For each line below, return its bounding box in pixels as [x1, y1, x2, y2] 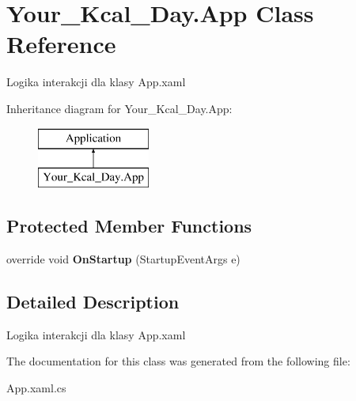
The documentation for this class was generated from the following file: [6, 353, 350, 369]
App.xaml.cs [6, 379, 66, 395]
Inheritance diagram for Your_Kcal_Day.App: [6, 100, 233, 116]
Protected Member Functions [6, 214, 252, 238]
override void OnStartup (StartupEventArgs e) [6, 250, 240, 267]
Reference [6, 28, 116, 60]
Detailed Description [6, 289, 180, 313]
